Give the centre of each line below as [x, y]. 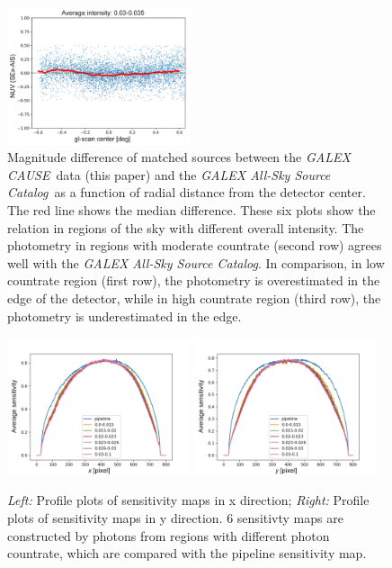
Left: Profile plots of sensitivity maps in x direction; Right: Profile [188, 500]
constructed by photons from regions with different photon [169, 535]
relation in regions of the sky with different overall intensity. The [186, 227]
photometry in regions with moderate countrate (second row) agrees [195, 245]
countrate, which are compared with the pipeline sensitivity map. [187, 553]
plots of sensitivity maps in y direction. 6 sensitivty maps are [175, 517]
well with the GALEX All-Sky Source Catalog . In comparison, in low [196, 262]
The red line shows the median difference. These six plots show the [192, 210]
